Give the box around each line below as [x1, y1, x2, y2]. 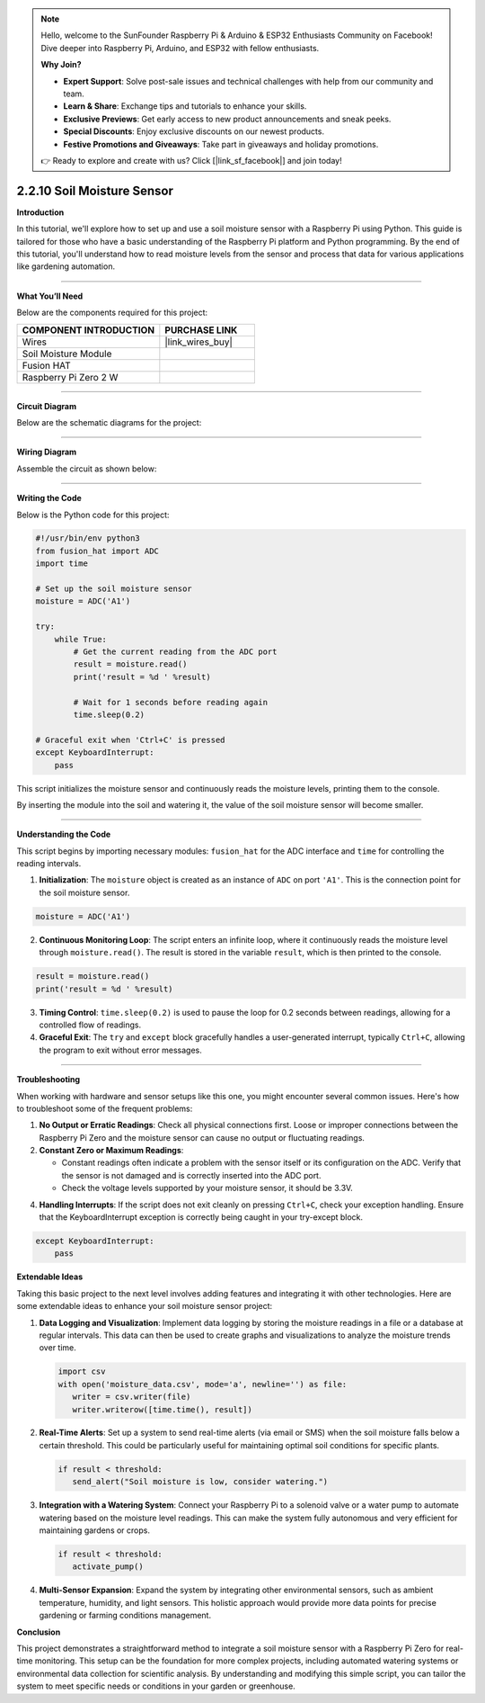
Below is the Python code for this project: [16, 509, 170, 520]
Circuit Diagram [16, 400, 76, 411]
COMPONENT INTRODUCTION [22, 324, 155, 336]
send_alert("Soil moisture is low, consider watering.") [72, 1476, 329, 1487]
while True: [54, 634, 108, 644]
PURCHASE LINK [164, 324, 238, 336]
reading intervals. [16, 858, 82, 869]
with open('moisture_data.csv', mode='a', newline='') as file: [57, 1379, 348, 1389]
